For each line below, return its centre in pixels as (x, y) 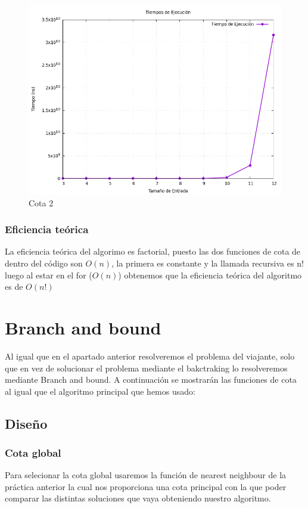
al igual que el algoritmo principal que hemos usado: (100, 391)
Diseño (26, 423)
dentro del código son (44, 263)
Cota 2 (41, 202)
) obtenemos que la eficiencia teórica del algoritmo (210, 275)
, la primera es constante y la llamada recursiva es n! (208, 263)
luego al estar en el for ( (49, 275)
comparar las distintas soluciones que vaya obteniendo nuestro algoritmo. (138, 498)
